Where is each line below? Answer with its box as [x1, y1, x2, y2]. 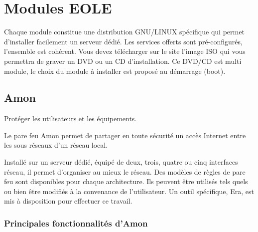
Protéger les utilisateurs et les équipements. [4, 113, 137, 124]
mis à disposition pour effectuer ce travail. [4, 196, 132, 206]
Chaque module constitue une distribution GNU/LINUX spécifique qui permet [4, 26, 245, 37]
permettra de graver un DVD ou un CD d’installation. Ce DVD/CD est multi [4, 55, 242, 66]
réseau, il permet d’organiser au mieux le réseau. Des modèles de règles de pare [4, 166, 246, 177]
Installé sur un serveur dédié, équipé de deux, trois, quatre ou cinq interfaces [4, 157, 238, 167]
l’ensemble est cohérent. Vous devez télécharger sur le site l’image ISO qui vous [4, 46, 246, 56]
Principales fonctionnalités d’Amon [4, 217, 148, 229]
